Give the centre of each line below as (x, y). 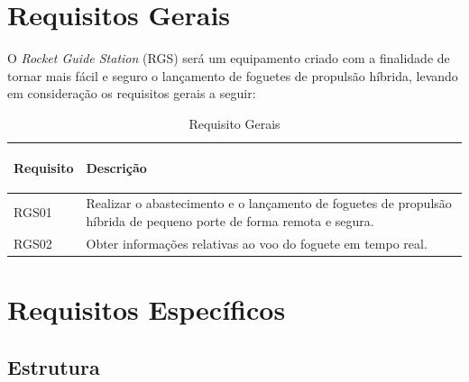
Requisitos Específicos (147, 309)
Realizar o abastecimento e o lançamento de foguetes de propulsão (269, 203)
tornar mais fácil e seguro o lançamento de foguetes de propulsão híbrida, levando (233, 75)
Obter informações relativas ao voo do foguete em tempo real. (257, 243)
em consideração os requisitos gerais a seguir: (132, 93)
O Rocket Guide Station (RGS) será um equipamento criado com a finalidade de (229, 58)
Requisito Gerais (234, 123)
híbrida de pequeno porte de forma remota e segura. (230, 220)
